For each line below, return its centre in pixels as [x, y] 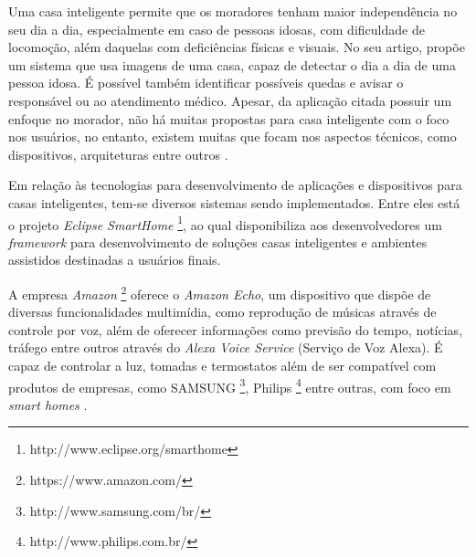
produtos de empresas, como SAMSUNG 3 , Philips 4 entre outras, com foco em [230, 385]
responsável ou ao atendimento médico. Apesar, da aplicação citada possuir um [230, 100]
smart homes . [48, 404]
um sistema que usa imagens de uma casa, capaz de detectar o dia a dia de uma [232, 64]
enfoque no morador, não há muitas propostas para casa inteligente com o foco [229, 118]
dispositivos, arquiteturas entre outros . [118, 154]
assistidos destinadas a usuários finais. [115, 260]
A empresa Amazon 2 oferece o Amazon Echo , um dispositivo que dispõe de [220, 292]
